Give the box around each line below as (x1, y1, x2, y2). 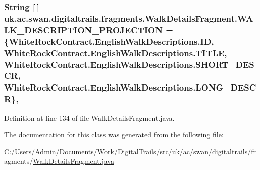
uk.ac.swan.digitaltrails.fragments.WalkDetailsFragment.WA (4, 12, 253, 24)
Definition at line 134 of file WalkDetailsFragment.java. (4, 112, 175, 123)
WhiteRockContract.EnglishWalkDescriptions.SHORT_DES (4, 58, 254, 70)
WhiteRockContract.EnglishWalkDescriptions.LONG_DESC (4, 81, 256, 94)
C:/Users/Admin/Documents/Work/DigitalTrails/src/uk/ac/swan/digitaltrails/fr (4, 146, 256, 156)
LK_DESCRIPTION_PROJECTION (4, 23, 163, 36)
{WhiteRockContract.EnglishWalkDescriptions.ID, (4, 35, 214, 47)
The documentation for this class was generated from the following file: (4, 129, 224, 140)
